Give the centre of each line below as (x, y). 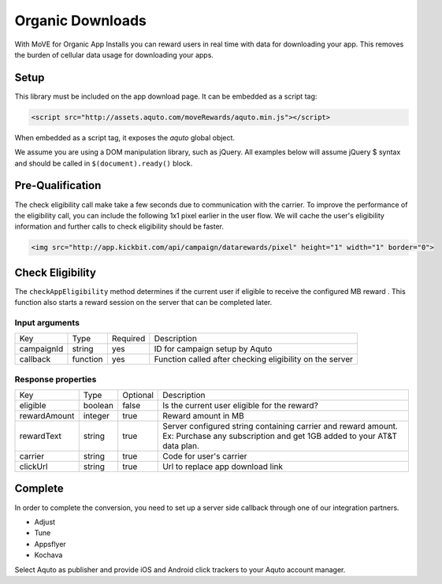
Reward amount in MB (203, 416)
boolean (98, 406)
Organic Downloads (81, 20)
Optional (138, 396)
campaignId (41, 349)
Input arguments (47, 322)
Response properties (56, 379)
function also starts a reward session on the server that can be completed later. (143, 303)
